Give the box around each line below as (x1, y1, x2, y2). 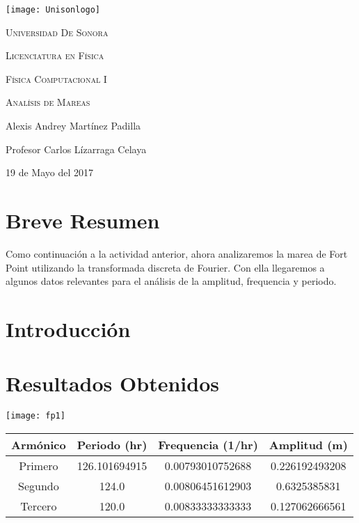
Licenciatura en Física (6, 48, 104, 63)
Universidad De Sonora (6, 24, 109, 39)
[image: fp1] (6, 411, 65, 421)
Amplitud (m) (269, 436, 348, 453)
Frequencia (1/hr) (158, 436, 258, 453)
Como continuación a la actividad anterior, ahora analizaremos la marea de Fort (6, 246, 348, 260)
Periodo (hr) (77, 436, 147, 453)
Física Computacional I (6, 71, 107, 86)
